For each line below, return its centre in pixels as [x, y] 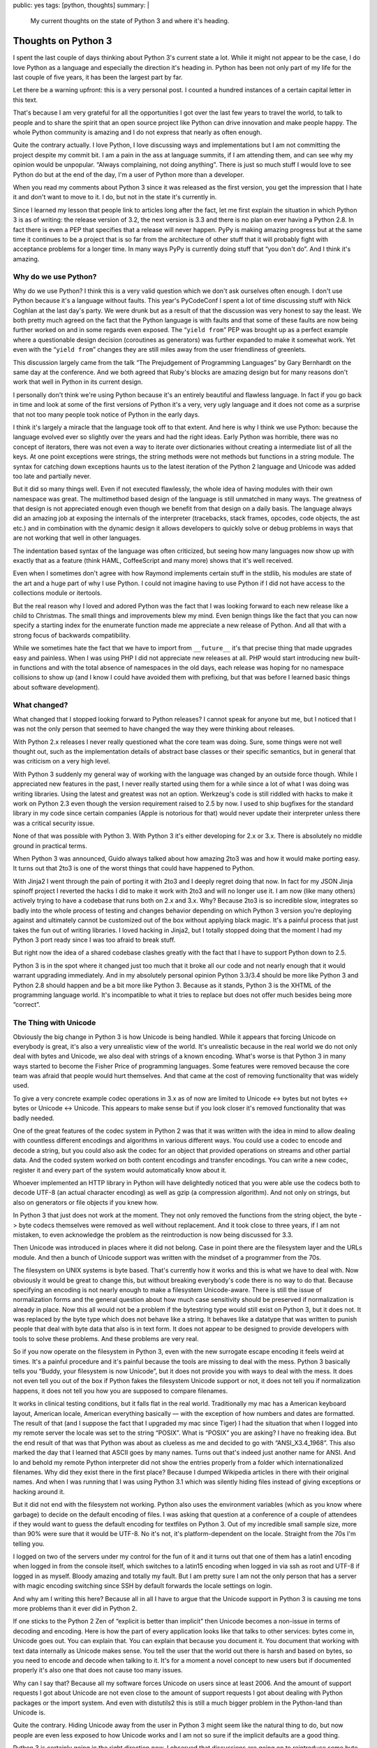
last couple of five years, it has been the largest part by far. [98, 78]
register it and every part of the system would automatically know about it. [120, 1170]
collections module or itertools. [58, 593]
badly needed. [34, 1118]
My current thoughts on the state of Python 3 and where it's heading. [130, 21]
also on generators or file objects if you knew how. [86, 1202]
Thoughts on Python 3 [62, 41]
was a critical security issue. [54, 823]
